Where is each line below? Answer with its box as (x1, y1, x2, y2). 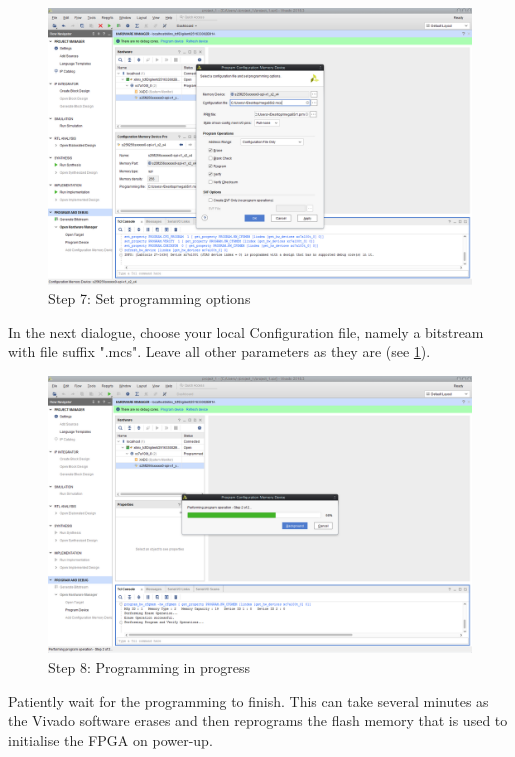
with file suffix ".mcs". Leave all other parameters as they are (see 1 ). (8, 341, 431, 362)
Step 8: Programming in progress (48, 656, 250, 677)
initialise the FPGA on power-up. (8, 729, 213, 750)
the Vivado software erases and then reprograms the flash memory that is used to (8, 710, 508, 731)
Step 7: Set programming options (48, 288, 251, 309)
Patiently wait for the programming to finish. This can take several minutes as (8, 690, 489, 711)
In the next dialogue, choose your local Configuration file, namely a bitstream (8, 321, 484, 342)
